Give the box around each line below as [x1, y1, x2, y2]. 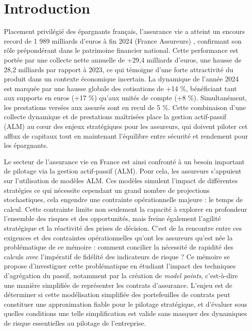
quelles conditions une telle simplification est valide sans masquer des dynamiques [4, 308, 247, 318]
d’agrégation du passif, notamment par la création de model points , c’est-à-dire [4, 270, 238, 280]
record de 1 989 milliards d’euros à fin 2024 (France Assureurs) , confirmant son [4, 35, 242, 46]
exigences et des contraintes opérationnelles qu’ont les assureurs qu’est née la [4, 232, 233, 242]
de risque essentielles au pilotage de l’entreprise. [4, 317, 146, 328]
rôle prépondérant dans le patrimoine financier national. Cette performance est [4, 45, 238, 55]
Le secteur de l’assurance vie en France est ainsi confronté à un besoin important [4, 156, 245, 166]
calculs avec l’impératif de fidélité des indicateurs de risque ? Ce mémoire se [4, 251, 230, 261]
